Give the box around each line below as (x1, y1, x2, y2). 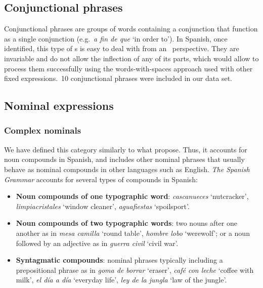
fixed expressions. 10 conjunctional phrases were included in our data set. (4, 73, 232, 84)
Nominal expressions (4, 98, 114, 113)
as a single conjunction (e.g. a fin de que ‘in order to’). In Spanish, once (4, 33, 228, 44)
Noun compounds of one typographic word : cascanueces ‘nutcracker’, (16, 191, 249, 201)
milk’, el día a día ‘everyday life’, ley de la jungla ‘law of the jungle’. (16, 274, 227, 285)
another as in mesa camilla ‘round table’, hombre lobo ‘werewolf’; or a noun (16, 227, 250, 238)
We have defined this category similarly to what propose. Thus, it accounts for (4, 144, 247, 154)
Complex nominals (4, 124, 81, 137)
